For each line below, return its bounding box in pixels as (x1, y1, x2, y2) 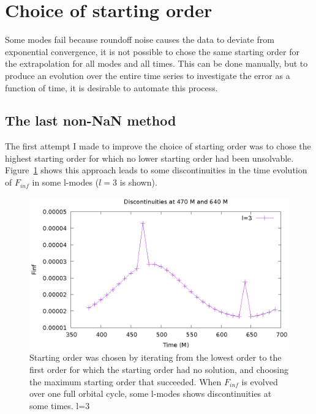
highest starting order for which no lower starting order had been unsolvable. (5, 151, 294, 164)
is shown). (119, 176, 157, 189)
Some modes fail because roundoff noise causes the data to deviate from (5, 33, 274, 46)
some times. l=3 (29, 399, 90, 412)
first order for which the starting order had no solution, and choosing (29, 363, 288, 376)
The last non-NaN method (5, 111, 176, 130)
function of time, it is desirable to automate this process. (5, 81, 218, 94)
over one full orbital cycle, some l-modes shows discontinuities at (29, 387, 272, 400)
